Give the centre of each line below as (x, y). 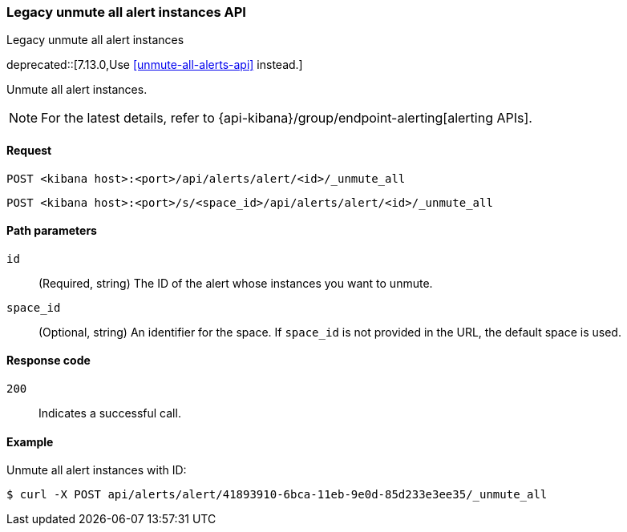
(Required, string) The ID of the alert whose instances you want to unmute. (236, 283)
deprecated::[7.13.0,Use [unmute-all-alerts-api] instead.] (155, 65)
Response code (49, 361)
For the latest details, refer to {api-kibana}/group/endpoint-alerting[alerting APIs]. (287, 118)
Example (30, 441)
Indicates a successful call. (110, 413)
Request (29, 150)
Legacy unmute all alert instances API (126, 12)
